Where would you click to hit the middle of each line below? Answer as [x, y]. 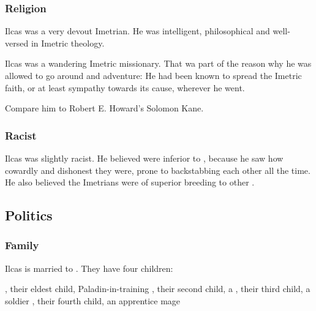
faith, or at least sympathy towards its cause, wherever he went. [125, 87]
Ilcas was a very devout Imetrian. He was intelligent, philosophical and [137, 31]
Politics [29, 215]
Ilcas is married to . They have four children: [89, 268]
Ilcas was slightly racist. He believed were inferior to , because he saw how [144, 158]
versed [17, 43]
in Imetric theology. [68, 43]
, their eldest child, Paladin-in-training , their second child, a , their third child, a [158, 289]
